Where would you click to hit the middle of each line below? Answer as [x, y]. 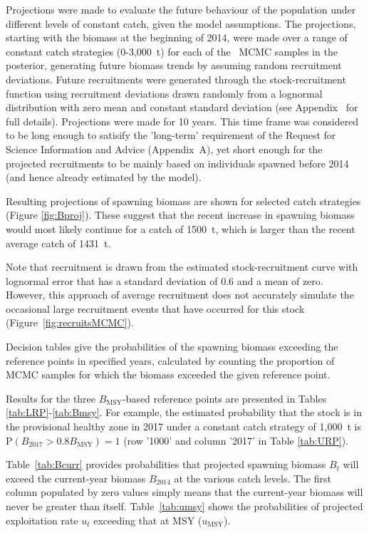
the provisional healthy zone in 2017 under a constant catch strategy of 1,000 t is [183, 426]
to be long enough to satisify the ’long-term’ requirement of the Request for [171, 135]
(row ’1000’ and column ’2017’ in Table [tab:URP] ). [236, 440]
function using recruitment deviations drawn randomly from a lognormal [164, 93]
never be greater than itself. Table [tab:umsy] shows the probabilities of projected [184, 506]
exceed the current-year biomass [76, 478]
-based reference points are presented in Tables [224, 398]
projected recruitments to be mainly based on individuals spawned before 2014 [177, 163]
